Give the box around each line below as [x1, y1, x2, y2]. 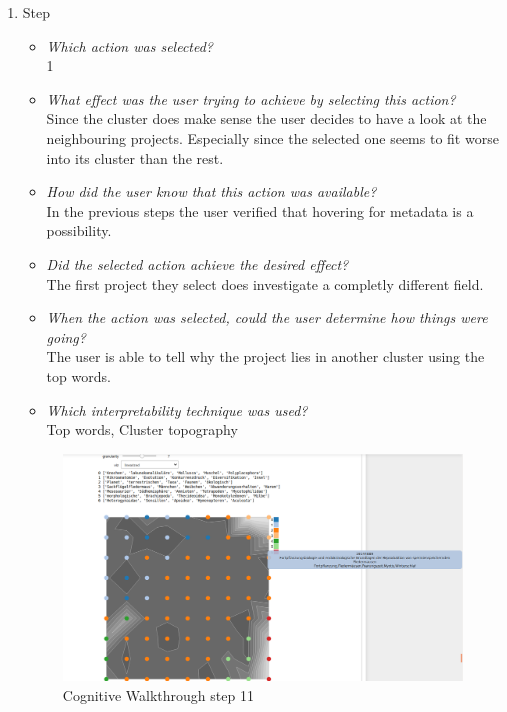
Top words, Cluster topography [46, 419, 238, 440]
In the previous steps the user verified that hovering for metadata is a [46, 200, 474, 221]
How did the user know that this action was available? [46, 181, 377, 202]
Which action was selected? [46, 35, 213, 56]
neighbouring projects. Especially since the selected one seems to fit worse [46, 127, 499, 148]
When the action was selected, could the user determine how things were [46, 307, 488, 328]
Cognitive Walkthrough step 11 [62, 685, 254, 706]
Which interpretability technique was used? [46, 399, 308, 420]
